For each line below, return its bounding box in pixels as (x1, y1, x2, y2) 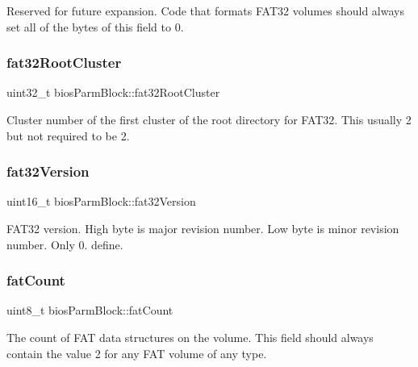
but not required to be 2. (6, 127, 130, 144)
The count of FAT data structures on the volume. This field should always (6, 329, 374, 345)
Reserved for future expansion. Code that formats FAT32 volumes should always (6, 2, 404, 19)
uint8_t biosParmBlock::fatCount (6, 302, 173, 319)
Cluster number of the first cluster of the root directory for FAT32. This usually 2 (6, 111, 412, 127)
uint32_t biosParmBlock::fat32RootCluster (6, 84, 220, 101)
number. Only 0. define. (6, 236, 123, 252)
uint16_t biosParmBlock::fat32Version (6, 193, 196, 210)
